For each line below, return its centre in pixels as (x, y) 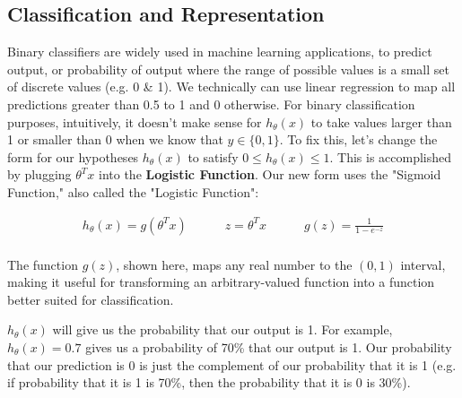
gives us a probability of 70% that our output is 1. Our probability (269, 346)
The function (43, 264)
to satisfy (213, 156)
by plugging (39, 174)
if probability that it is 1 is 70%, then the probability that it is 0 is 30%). (209, 382)
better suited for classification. (91, 299)
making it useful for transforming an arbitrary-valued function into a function (221, 282)
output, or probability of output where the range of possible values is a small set (228, 69)
